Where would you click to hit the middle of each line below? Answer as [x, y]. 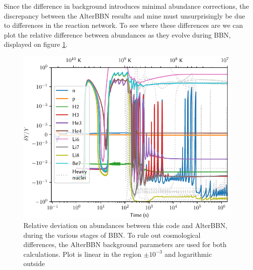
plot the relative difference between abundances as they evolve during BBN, [117, 34]
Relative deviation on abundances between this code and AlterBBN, [126, 225]
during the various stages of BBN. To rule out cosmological [112, 235]
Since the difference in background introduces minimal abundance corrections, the [126, 6]
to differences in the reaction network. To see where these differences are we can [124, 25]
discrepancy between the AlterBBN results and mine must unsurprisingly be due [125, 15]
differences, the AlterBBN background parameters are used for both [125, 244]
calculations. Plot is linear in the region [83, 254]
